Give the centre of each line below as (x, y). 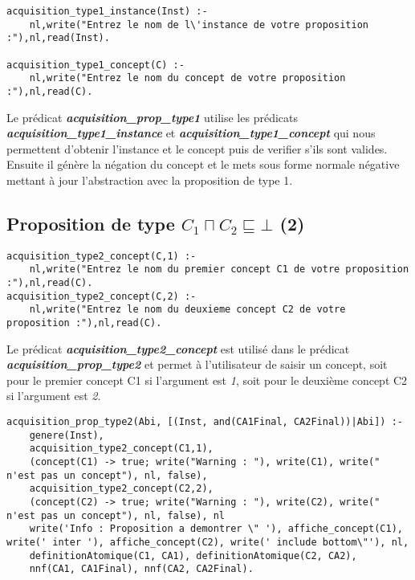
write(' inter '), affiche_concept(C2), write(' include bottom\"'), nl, (208, 542)
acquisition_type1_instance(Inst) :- (107, 11)
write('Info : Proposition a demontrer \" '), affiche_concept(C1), (216, 529)
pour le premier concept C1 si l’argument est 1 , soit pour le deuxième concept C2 (207, 380)
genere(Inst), (67, 435)
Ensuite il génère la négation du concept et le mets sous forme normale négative (203, 164)
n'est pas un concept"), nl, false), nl (116, 515)
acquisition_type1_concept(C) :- (96, 65)
